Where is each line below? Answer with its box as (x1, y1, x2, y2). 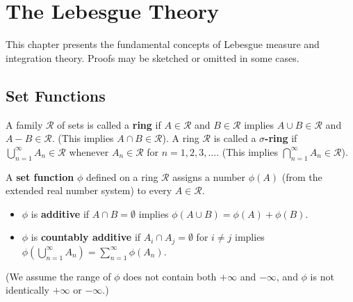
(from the (281, 169, 322, 184)
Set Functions (6, 84, 106, 106)
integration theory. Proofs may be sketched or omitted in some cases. (6, 50, 299, 65)
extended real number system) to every (6, 183, 172, 198)
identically (6, 283, 50, 297)
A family (6, 117, 43, 132)
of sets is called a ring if (57, 117, 161, 132)
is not (310, 269, 334, 283)
